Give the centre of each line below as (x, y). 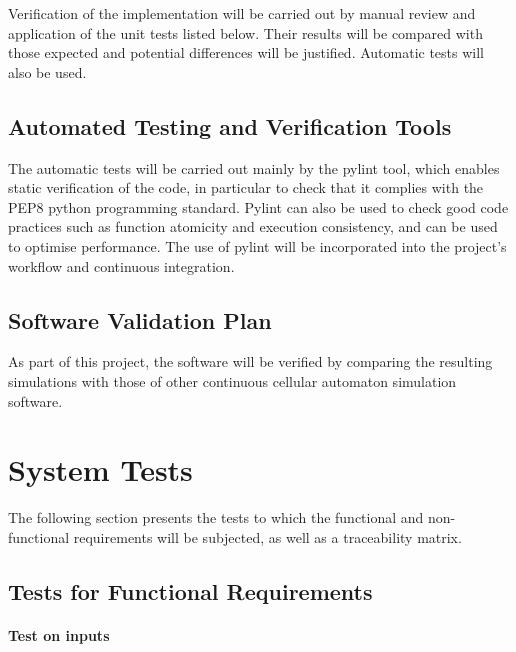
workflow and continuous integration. (121, 265)
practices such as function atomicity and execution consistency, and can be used (253, 226)
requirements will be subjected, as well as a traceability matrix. (267, 536)
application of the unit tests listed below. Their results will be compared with (245, 32)
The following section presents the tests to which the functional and (216, 517)
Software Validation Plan (140, 319)
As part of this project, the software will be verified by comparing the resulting (250, 361)
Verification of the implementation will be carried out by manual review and (242, 13)
